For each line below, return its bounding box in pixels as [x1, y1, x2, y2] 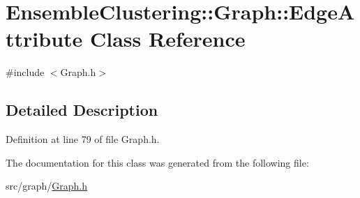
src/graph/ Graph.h [6, 178, 88, 193]
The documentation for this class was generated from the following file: [6, 155, 309, 169]
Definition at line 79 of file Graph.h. [6, 132, 160, 146]
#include [6, 65, 45, 79]
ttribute [6, 24, 83, 53]
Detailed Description [6, 99, 158, 121]
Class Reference [90, 24, 246, 53]
